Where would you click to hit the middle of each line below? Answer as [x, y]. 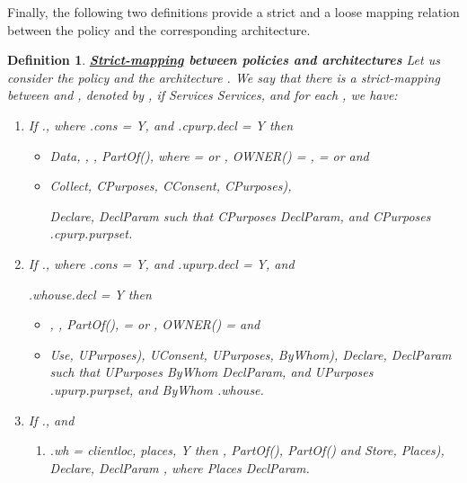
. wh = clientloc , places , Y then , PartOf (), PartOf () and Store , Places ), [247, 450]
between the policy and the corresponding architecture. [159, 29]
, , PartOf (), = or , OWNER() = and [155, 324]
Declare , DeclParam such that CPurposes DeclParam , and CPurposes [240, 215]
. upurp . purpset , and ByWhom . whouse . [157, 389]
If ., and [51, 420]
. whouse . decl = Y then [90, 294]
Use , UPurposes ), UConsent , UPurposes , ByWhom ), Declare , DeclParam [251, 354]
